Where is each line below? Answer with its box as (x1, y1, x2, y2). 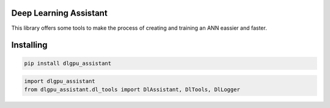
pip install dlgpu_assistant (24, 59, 112, 67)
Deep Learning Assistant (11, 8, 108, 18)
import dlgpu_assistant (24, 78, 96, 85)
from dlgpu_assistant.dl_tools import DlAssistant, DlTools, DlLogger (24, 86, 241, 93)
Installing (11, 40, 48, 50)
